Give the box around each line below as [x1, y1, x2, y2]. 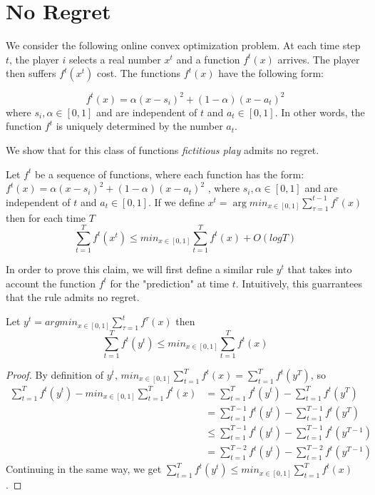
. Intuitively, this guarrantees [235, 275, 362, 290]
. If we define [148, 194, 205, 209]
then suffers [6, 66, 56, 81]
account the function [6, 275, 96, 290]
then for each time [6, 210, 86, 225]
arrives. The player [277, 51, 360, 66]
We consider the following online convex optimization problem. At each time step [6, 38, 361, 53]
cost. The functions [96, 66, 181, 81]
